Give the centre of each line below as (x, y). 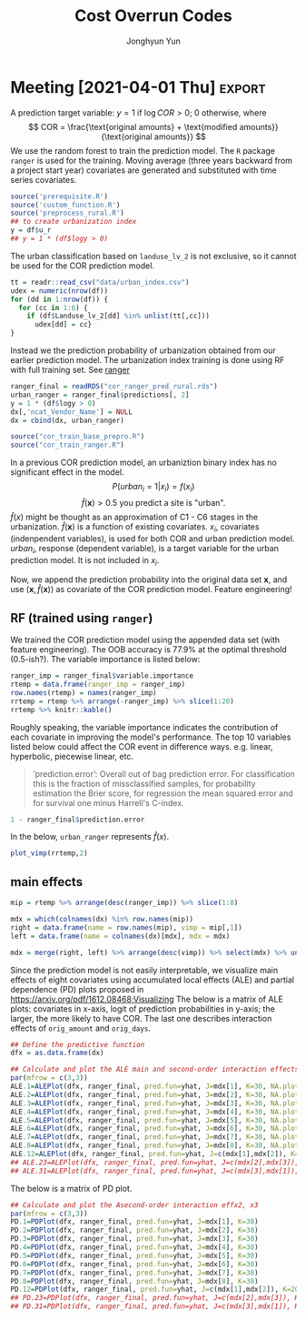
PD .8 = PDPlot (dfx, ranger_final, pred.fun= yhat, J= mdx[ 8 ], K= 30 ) (134, 1281)
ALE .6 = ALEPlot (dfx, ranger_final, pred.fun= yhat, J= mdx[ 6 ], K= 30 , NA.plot (155, 1129)
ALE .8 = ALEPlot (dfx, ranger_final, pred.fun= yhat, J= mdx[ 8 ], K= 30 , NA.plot (155, 1146)
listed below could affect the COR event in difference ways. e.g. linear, (142, 746)
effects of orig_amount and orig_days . (80, 1028)
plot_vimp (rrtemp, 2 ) (49, 853)
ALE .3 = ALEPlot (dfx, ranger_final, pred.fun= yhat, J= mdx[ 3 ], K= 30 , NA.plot (155, 1103)
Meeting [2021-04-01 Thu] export (138, 87)
